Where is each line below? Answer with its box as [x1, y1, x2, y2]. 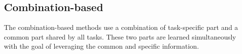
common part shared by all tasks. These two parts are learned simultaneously [4, 31, 236, 41]
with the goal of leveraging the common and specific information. [4, 41, 199, 51]
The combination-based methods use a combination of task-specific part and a [4, 22, 238, 32]
